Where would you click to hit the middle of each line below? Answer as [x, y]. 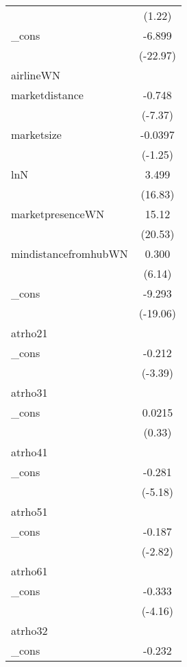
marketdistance [47, 95]
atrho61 [29, 571]
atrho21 [29, 333]
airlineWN [36, 75]
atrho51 [29, 511]
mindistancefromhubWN [70, 253]
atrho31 [29, 392]
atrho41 [29, 452]
